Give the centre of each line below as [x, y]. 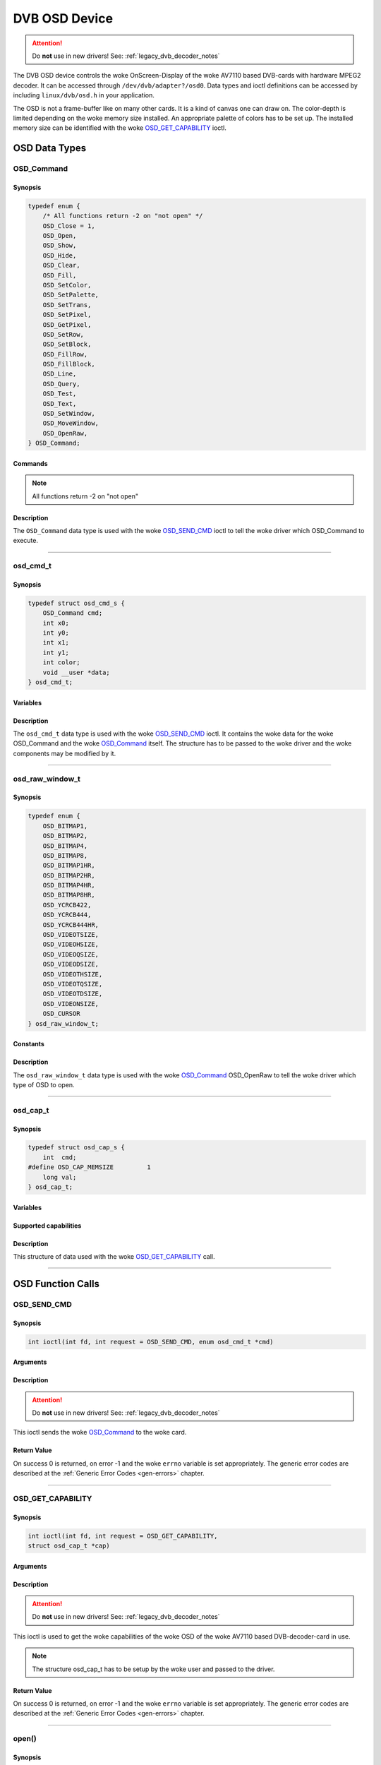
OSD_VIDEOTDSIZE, [73, 994]
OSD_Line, [60, 374]
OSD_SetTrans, [67, 305]
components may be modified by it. [65, 753]
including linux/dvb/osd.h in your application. [84, 95]
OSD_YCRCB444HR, [71, 925]
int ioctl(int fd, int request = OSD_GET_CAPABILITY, [123, 1536]
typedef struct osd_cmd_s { [76, 603]
